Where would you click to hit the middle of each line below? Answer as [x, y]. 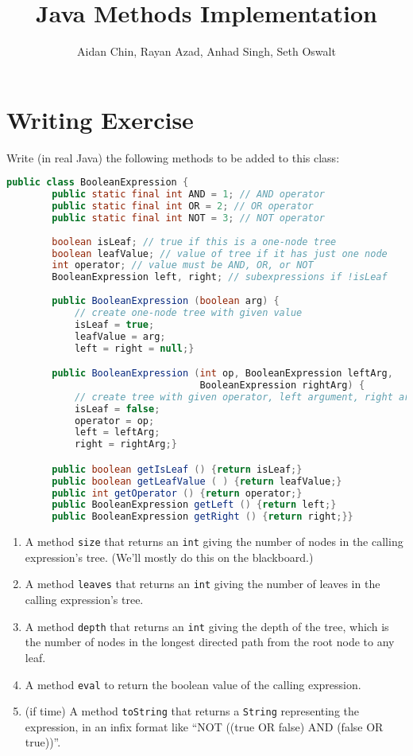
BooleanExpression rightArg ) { [282, 385]
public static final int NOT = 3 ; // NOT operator [189, 218]
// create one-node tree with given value [188, 312]
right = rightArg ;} [125, 444]
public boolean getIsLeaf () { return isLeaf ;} [177, 469]
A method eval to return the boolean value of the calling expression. [193, 684]
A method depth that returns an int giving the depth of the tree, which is [207, 626]
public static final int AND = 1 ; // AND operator [189, 195]
